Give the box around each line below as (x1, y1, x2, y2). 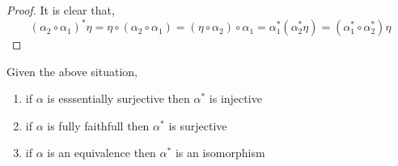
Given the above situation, (6, 62, 138, 79)
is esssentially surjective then (47, 90, 190, 107)
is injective (209, 90, 262, 107)
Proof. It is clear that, (6, 2, 115, 18)
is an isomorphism (175, 144, 265, 161)
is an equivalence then (47, 144, 156, 161)
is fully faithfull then (47, 117, 150, 134)
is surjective (168, 117, 227, 134)
